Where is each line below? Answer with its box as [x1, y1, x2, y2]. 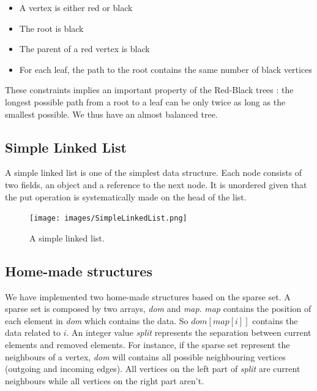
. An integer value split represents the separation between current [66, 326, 311, 339]
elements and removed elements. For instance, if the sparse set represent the [5, 338, 290, 351]
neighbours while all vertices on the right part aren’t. [5, 374, 204, 387]
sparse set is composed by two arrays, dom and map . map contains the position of [5, 302, 311, 315]
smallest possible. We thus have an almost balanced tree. [5, 107, 218, 120]
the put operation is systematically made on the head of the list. [5, 190, 247, 203]
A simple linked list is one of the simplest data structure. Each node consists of [5, 166, 302, 179]
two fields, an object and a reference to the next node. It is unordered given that [5, 178, 307, 191]
